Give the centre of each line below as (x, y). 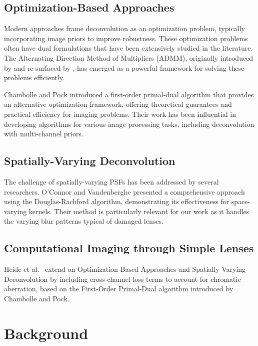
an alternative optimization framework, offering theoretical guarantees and (118, 104)
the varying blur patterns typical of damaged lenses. (84, 221)
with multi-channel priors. (44, 134)
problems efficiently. (34, 77)
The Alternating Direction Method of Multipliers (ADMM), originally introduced (129, 57)
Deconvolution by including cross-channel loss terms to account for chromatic (122, 279)
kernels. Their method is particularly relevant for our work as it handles (139, 211)
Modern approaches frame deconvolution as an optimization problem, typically (124, 28)
